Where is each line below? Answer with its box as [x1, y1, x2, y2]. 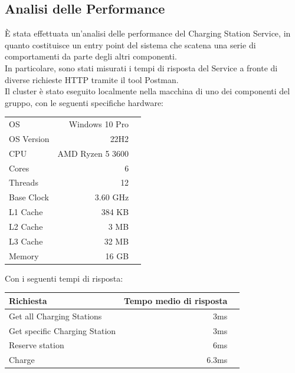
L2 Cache [9, 220, 43, 233]
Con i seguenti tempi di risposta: [5, 272, 123, 284]
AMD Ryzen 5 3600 [57, 147, 129, 159]
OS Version [9, 132, 50, 144]
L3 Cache [9, 235, 43, 247]
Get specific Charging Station [9, 324, 116, 336]
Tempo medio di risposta [124, 294, 228, 306]
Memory [9, 249, 39, 262]
